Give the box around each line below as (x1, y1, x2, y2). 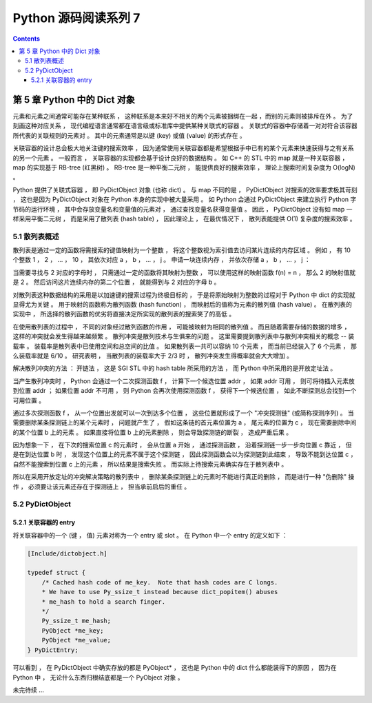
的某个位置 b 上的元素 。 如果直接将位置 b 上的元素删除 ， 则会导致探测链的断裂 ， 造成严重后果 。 (12, 428, 293, 436)
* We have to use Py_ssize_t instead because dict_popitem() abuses (41, 588, 278, 596)
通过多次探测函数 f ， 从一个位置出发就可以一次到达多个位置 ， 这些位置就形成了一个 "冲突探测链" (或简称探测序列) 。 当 (12, 409, 354, 417)
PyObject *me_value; (41, 636, 112, 644)
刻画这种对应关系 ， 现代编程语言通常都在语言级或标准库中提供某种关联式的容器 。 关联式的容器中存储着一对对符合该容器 (12, 121, 358, 130)
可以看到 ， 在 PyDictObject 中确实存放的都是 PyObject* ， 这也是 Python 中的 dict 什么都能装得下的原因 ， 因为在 (12, 664, 337, 672)
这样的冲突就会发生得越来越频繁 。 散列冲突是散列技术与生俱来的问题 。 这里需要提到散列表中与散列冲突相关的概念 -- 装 (12, 332, 355, 340)
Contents (12, 34, 41, 43)
